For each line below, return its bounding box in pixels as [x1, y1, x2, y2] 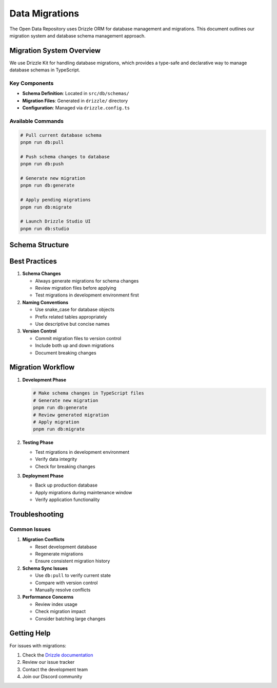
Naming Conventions [22, 299, 69, 305]
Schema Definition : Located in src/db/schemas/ [22, 90, 129, 97]
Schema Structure [9, 240, 69, 249]
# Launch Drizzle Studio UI [20, 218, 91, 225]
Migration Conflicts [22, 536, 65, 543]
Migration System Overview [9, 46, 101, 55]
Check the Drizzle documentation [22, 652, 93, 658]
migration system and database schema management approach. [9, 32, 146, 39]
